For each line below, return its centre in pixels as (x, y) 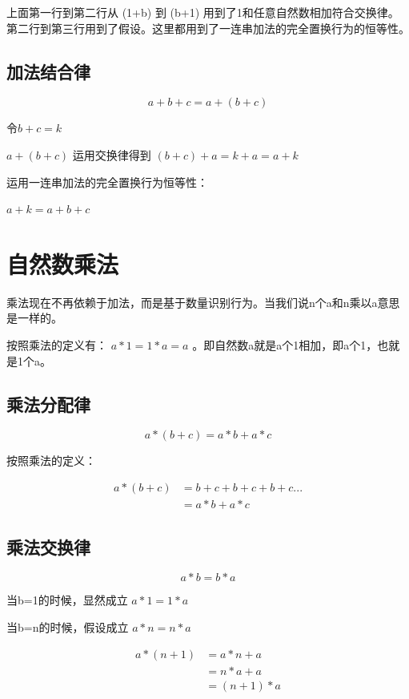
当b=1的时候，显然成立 (67, 600)
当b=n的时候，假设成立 (68, 626)
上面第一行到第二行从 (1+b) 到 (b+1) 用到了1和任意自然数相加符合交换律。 (203, 12)
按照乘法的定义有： (57, 345)
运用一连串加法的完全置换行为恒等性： (107, 182)
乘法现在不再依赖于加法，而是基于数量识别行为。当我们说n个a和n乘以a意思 (203, 302)
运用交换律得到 (112, 154)
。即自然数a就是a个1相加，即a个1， (285, 345)
